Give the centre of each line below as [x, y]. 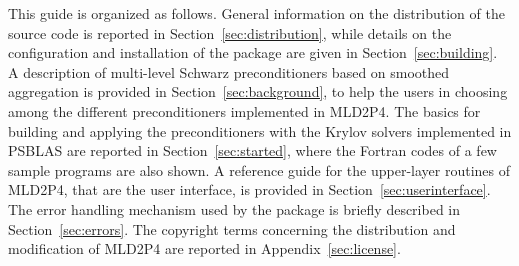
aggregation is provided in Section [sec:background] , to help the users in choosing [258, 91]
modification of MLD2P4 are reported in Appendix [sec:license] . [204, 248]
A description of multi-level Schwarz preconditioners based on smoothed [229, 71]
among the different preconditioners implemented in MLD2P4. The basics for [244, 110]
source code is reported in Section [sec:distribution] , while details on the [230, 32]
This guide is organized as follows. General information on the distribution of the [256, 13]
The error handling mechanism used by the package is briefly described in [234, 208]
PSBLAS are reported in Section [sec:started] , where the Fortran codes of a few [252, 150]
